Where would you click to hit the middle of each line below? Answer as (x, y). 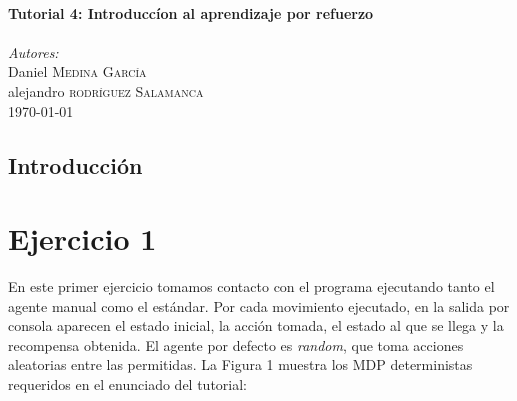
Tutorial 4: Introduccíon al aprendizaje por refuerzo (191, 12)
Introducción (75, 164)
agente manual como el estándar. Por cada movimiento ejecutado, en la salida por (259, 305)
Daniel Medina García (77, 71)
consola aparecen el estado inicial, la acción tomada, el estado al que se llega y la (256, 325)
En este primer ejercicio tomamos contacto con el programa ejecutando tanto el (251, 286)
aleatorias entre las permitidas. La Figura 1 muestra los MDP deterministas (240, 364)
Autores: (33, 51)
